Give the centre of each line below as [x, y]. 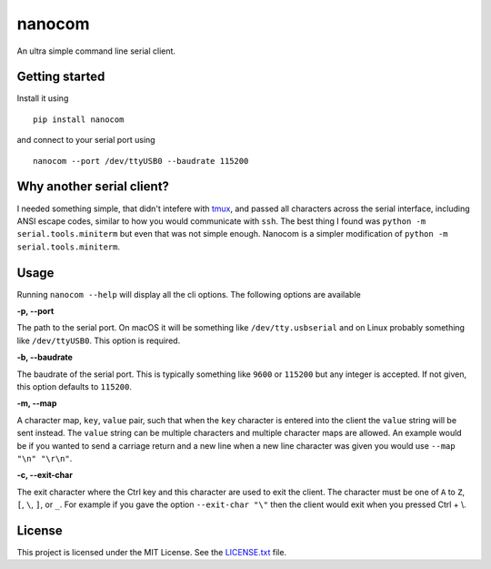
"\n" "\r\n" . [45, 458]
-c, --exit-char [45, 475]
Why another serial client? [93, 187]
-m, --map [37, 403]
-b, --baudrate [45, 357]
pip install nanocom [79, 119]
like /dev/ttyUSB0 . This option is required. [99, 340]
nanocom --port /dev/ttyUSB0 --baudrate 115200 [141, 161]
